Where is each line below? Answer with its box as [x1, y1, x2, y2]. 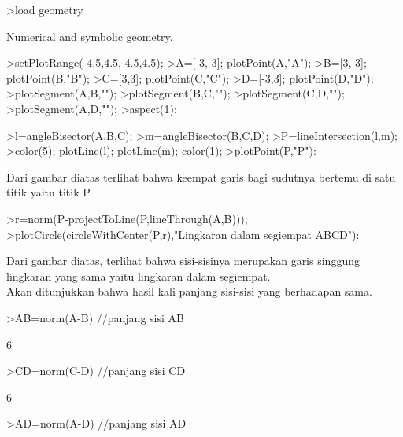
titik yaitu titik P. [6, 184, 93, 200]
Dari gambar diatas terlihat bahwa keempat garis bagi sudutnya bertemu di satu [6, 168, 396, 185]
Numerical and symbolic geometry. [6, 28, 173, 44]
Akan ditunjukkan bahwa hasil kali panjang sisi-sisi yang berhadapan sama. [6, 283, 372, 299]
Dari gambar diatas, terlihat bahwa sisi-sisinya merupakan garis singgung [6, 252, 360, 269]
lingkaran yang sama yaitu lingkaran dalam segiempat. [6, 267, 271, 284]
